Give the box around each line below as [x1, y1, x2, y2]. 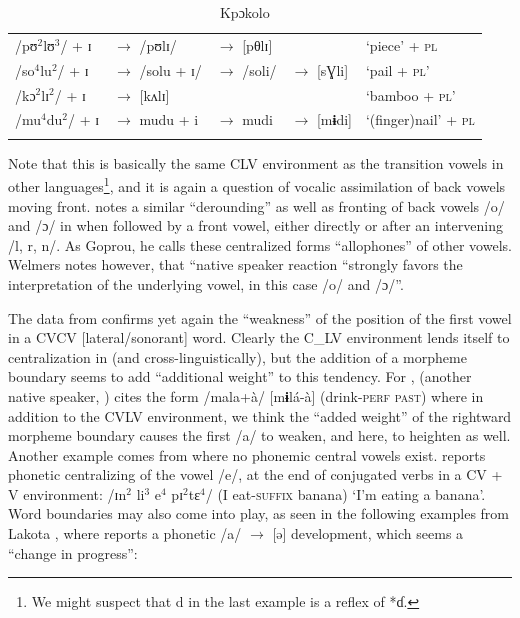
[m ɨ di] [316, 109, 352, 130]
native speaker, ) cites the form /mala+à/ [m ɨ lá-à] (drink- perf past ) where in [8, 385, 484, 406]
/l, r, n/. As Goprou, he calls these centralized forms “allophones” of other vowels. [8, 234, 512, 255]
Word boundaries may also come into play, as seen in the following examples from [8, 503, 509, 524]
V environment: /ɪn [8, 483, 127, 504]
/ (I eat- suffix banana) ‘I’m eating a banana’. [205, 483, 486, 504]
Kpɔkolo [219, 2, 270, 22]
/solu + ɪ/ [139, 59, 202, 80]
